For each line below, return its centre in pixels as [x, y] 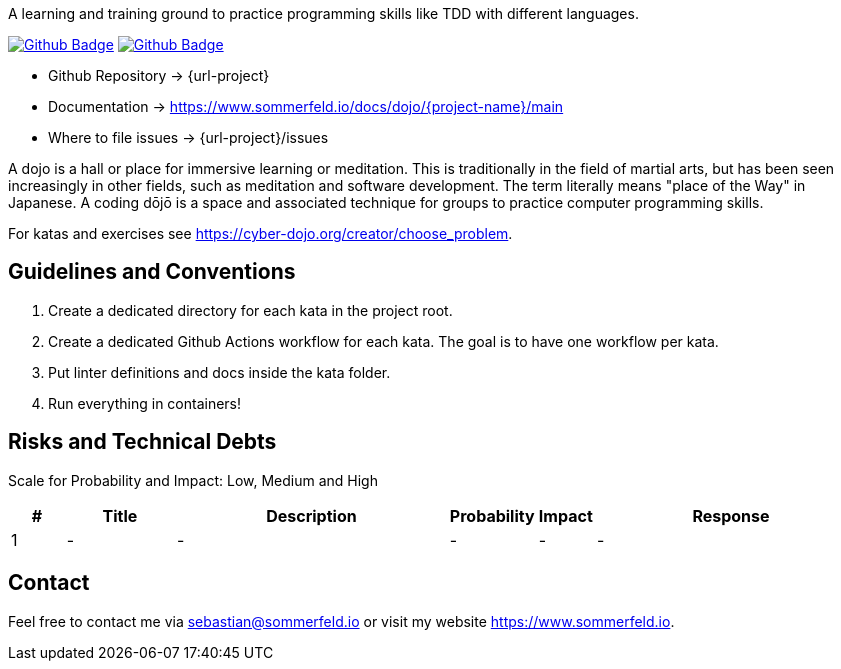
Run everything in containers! [145, 403]
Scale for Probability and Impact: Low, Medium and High [193, 480]
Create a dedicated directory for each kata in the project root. [250, 310]
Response [731, 515]
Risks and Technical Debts [142, 442]
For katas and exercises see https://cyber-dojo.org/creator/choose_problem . [260, 233]
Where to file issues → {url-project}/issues [188, 137]
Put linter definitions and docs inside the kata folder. [219, 372]
